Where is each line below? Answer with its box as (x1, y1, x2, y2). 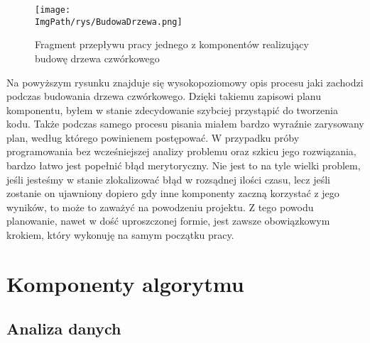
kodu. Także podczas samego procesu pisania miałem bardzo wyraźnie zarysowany (6, 116, 364, 131)
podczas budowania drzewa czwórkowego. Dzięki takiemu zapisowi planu (6, 89, 321, 103)
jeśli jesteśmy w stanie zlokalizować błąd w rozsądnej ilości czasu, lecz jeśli (6, 171, 330, 186)
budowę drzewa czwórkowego (35, 50, 160, 65)
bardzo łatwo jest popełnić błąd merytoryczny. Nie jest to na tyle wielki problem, (6, 158, 361, 173)
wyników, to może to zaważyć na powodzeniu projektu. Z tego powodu (6, 199, 314, 214)
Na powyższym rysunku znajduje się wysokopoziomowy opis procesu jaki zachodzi (6, 74, 364, 89)
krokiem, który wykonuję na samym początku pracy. (6, 227, 234, 242)
